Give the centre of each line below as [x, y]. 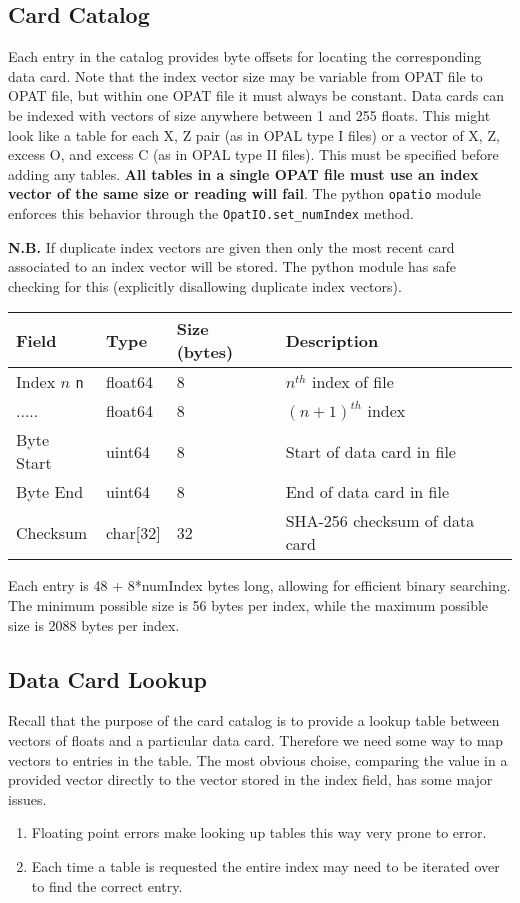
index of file [352, 382]
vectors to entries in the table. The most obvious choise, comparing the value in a [258, 759]
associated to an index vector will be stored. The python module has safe [232, 266]
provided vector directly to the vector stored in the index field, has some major [250, 779]
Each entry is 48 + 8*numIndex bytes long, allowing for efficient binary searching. [259, 585]
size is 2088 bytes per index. [94, 624]
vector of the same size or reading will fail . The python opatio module [245, 193]
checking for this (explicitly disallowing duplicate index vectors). [205, 285]
